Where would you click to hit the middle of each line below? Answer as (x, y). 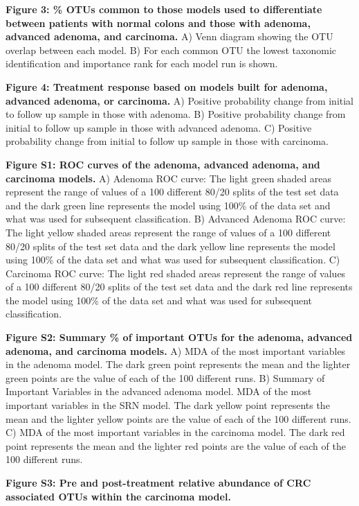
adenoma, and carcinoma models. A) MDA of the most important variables (176, 350)
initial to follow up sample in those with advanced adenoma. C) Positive (159, 127)
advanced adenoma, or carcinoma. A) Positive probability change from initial (180, 100)
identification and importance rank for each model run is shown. (142, 63)
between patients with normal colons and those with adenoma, (158, 23)
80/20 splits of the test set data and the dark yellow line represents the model (171, 246)
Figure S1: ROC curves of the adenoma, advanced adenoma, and (163, 164)
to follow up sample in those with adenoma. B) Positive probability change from (176, 114)
